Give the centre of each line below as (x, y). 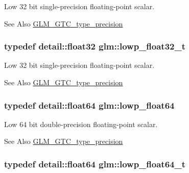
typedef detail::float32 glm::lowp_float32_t (95, 46)
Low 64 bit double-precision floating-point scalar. (81, 124)
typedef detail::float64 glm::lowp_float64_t (95, 164)
